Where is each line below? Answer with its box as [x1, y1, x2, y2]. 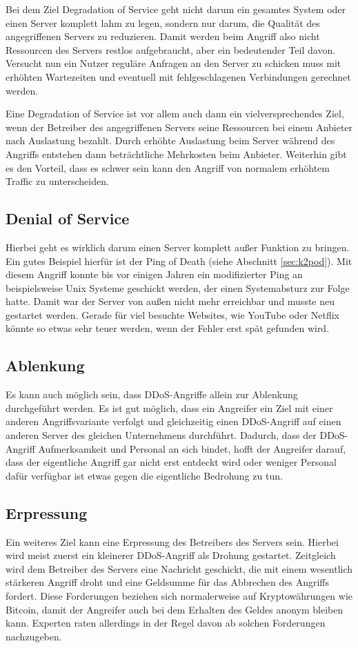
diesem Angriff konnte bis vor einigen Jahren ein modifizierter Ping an [6, 267, 303, 282]
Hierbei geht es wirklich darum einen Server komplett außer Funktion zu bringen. [6, 239, 350, 254]
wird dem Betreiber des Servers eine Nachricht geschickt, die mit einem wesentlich [6, 561, 353, 576]
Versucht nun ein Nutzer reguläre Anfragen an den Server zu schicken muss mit [6, 56, 341, 70]
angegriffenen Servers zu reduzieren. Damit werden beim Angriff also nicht [6, 29, 320, 43]
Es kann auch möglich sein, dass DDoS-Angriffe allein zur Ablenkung [6, 387, 298, 402]
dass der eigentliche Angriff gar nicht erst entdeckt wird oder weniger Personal [6, 455, 337, 469]
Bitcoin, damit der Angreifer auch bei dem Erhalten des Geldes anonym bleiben [6, 602, 344, 616]
